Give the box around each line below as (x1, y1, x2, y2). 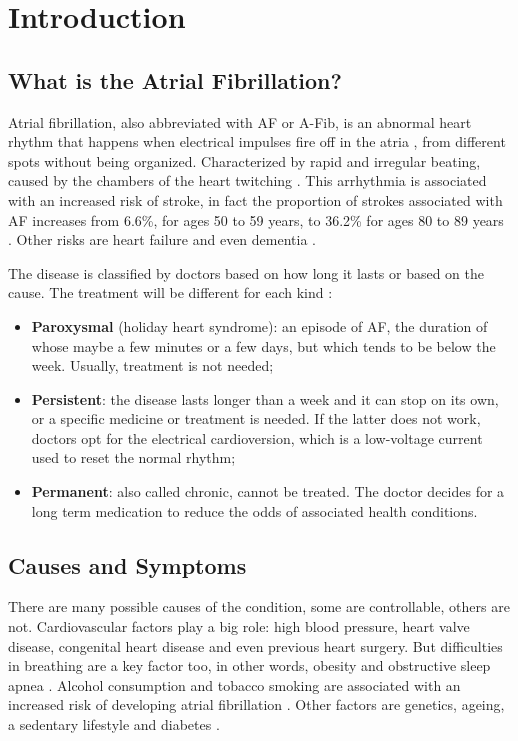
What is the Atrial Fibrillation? (8, 64, 342, 95)
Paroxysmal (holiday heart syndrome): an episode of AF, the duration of (31, 315, 488, 336)
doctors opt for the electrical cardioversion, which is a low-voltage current (31, 427, 483, 448)
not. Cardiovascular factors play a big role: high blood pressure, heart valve (8, 616, 470, 637)
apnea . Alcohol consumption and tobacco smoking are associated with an (8, 674, 461, 695)
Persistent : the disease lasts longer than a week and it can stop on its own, (31, 388, 499, 409)
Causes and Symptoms (8, 549, 247, 580)
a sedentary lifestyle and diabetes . (8, 714, 220, 735)
